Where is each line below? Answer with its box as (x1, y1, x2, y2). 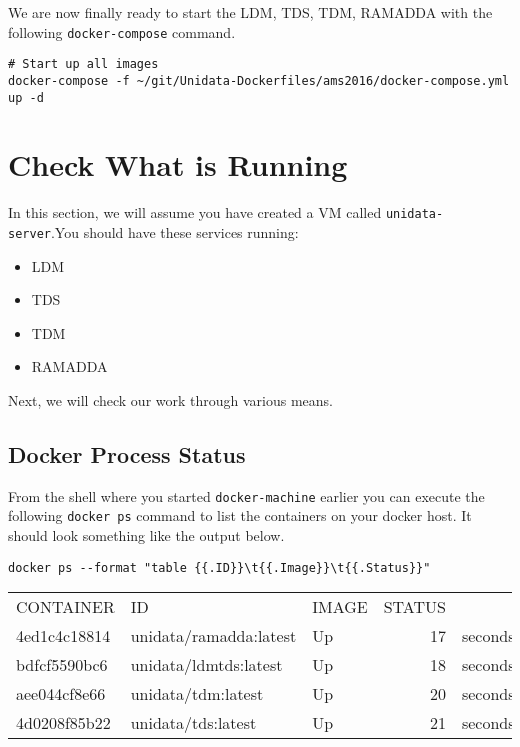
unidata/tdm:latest (130, 682, 264, 706)
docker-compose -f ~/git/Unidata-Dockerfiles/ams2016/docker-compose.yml (8, 73, 510, 88)
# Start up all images (8, 57, 159, 72)
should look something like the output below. (8, 525, 285, 546)
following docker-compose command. (8, 21, 236, 42)
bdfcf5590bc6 (16, 653, 108, 677)
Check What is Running (8, 144, 348, 185)
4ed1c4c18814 (16, 624, 111, 648)
